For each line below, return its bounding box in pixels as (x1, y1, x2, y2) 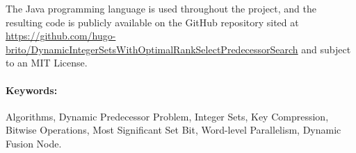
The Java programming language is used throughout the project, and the (6, 1, 316, 15)
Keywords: (6, 82, 58, 97)
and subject (301, 42, 351, 56)
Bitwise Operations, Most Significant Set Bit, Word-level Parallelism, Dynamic (6, 123, 341, 137)
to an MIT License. (6, 55, 88, 70)
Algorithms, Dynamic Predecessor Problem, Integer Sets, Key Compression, (6, 109, 329, 123)
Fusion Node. (6, 136, 62, 150)
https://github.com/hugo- (6, 28, 116, 43)
